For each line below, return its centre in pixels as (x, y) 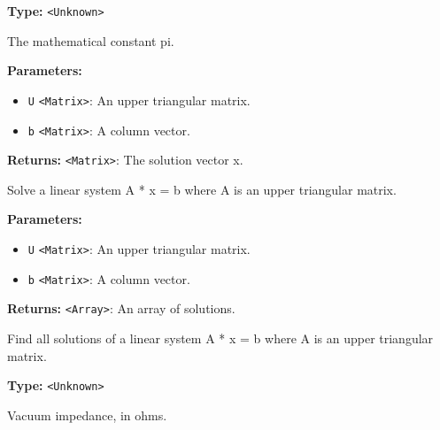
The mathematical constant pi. (91, 40)
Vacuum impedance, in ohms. (87, 415)
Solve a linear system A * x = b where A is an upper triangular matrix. (202, 189)
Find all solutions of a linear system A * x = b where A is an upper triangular (220, 338)
